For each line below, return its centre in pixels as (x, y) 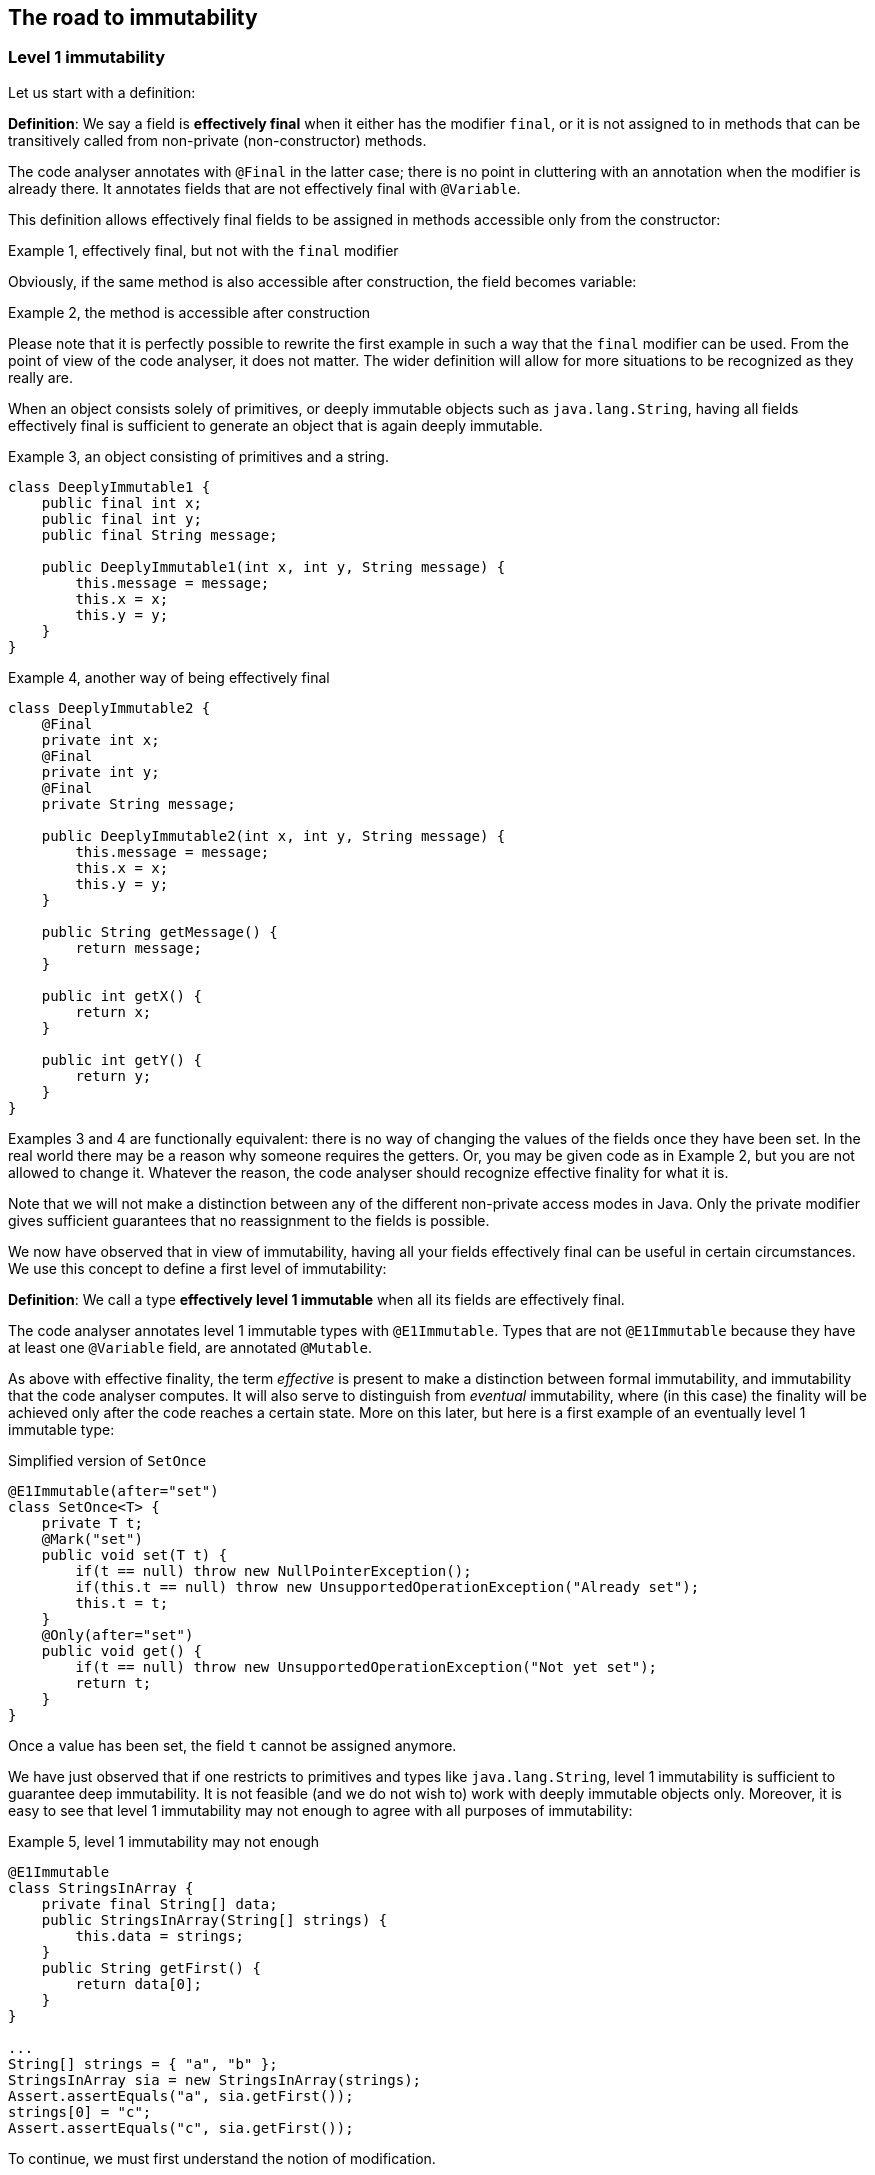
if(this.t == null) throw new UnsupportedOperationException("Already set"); (387, 1586)
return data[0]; (138, 1983)
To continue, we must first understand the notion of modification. (222, 2158)
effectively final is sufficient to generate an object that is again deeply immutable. (275, 425)
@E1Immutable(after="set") (113, 1490)
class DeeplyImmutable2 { (109, 707)
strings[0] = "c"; (80, 2111)
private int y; (100, 771)
